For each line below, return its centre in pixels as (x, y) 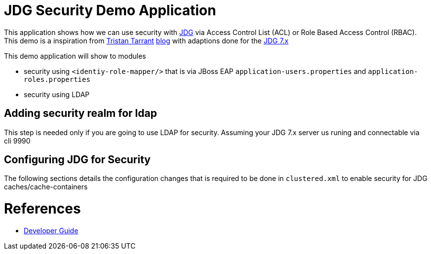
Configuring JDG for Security (78, 160)
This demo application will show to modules (75, 56)
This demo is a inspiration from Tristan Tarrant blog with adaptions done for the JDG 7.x (146, 40)
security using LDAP (57, 94)
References (42, 209)
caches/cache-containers (46, 187)
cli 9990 (17, 141)
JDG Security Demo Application (110, 10)
